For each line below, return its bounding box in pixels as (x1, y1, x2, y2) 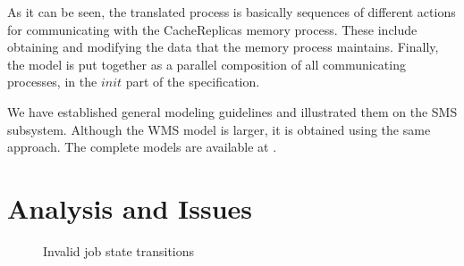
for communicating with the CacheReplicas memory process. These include (7, 20, 418, 38)
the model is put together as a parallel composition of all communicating (7, 54, 406, 73)
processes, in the (7, 72, 97, 91)
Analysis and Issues (7, 189, 253, 226)
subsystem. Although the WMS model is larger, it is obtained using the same (7, 120, 431, 138)
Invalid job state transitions (43, 241, 195, 260)
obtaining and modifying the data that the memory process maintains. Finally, (7, 37, 439, 56)
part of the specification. (125, 72, 260, 91)
